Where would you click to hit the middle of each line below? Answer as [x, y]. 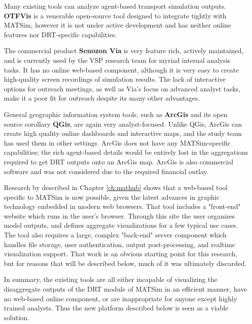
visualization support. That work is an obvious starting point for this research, [121, 254]
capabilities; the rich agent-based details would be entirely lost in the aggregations [126, 152]
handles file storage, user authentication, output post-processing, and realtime [120, 244]
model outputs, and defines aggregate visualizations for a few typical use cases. [121, 225]
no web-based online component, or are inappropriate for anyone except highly [121, 298]
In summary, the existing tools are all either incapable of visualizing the [111, 279]
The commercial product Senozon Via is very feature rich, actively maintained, [124, 51]
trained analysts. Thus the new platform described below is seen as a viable [116, 308]
